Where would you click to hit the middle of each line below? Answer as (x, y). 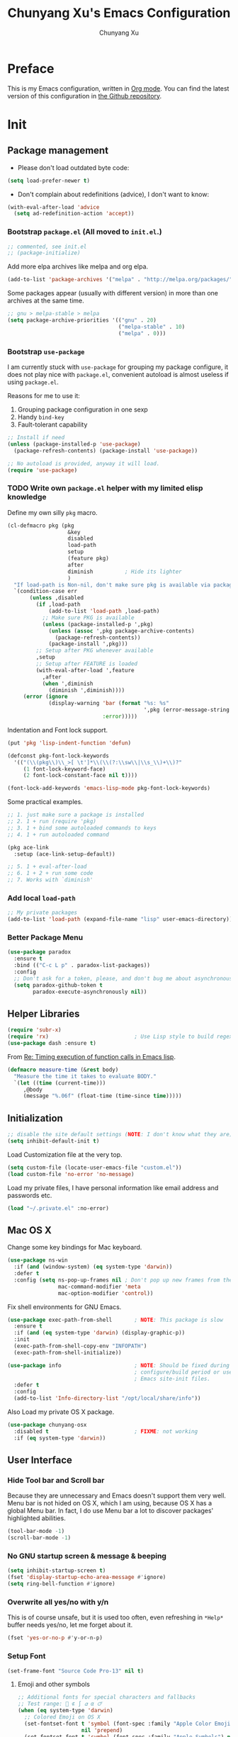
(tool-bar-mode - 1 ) (36, 1532)
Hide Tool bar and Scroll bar (56, 1481)
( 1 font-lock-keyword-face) (64, 769)
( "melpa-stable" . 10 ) (152, 327)
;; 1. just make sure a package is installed (75, 815)
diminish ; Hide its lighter (125, 572)
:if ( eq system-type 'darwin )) (60, 1438)
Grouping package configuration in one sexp (83, 409)
